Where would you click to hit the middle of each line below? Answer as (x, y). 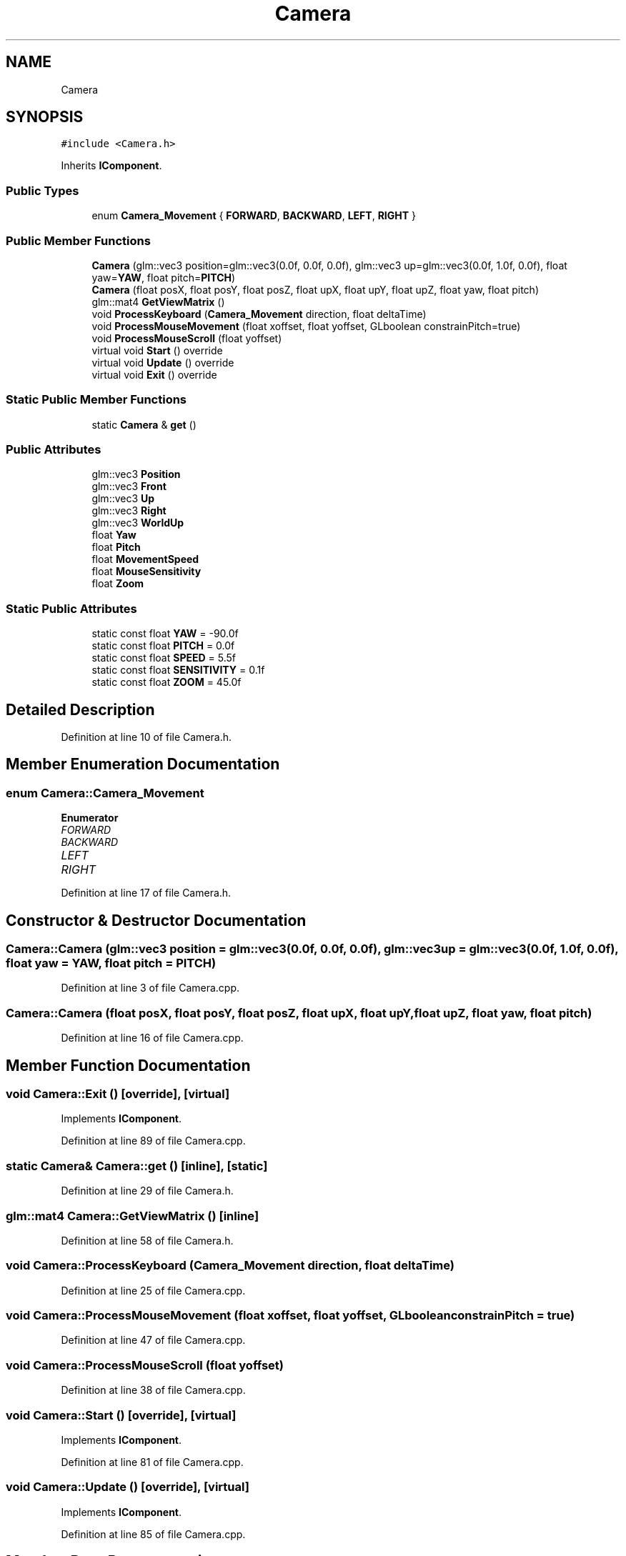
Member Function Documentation (128, 1065)
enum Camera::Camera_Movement (105, 793)
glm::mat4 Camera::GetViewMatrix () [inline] (133, 1216)
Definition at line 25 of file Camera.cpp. (153, 1290)
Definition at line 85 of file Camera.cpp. (153, 1534)
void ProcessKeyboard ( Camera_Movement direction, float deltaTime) (259, 314)
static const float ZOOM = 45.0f (167, 682)
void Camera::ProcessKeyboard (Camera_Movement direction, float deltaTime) (230, 1266)
